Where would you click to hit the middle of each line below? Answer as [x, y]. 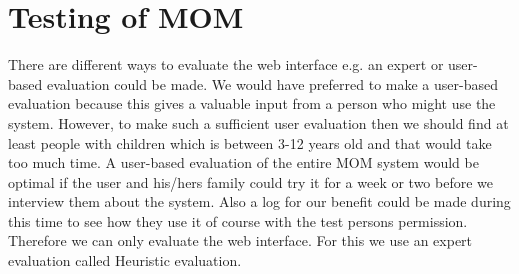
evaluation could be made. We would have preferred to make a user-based [272, 83]
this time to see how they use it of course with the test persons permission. [238, 220]
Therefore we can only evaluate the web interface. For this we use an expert [240, 240]
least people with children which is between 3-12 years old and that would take [250, 142]
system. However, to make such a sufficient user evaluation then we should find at [258, 122]
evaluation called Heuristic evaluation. [125, 260]
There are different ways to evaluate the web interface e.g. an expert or [226, 64]
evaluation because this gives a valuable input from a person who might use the [252, 103]
